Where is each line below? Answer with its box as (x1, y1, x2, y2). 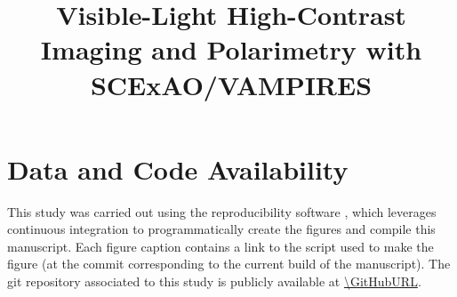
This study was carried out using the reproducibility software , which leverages (7, 202, 437, 221)
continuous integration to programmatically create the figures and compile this (7, 220, 436, 238)
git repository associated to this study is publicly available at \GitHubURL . (7, 272, 421, 291)
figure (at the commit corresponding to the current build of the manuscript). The (7, 254, 451, 273)
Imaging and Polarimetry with (40, 31, 422, 68)
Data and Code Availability (7, 150, 349, 187)
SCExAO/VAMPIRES (90, 66, 373, 102)
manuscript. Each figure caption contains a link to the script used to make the (7, 237, 434, 255)
